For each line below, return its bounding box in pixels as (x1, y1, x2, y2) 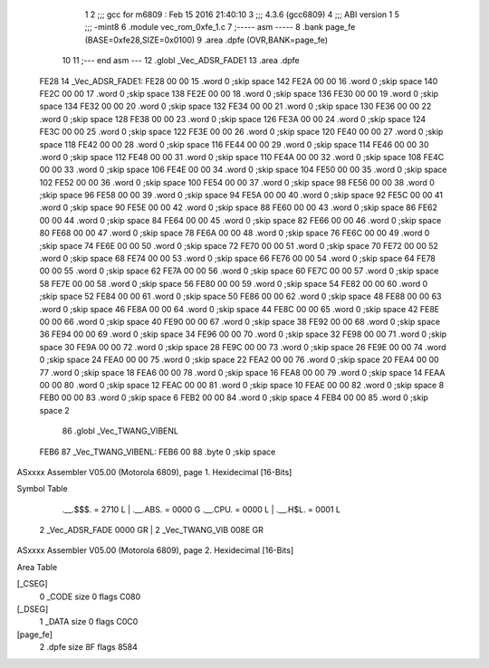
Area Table (16, 561, 58, 572)
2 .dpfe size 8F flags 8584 (39, 642, 138, 653)
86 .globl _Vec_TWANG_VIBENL (62, 425, 178, 436)
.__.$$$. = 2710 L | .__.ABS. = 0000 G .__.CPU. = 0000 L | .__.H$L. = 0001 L (62, 503, 341, 515)
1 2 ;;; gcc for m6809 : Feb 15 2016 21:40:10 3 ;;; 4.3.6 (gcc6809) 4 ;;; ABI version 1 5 (84, 9, 400, 20)
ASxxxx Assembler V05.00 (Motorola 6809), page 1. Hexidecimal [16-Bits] (16, 466, 292, 477)
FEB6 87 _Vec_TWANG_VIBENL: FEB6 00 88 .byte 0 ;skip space (39, 446, 276, 457)
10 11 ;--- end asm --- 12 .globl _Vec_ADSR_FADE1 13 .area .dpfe (62, 55, 301, 66)
